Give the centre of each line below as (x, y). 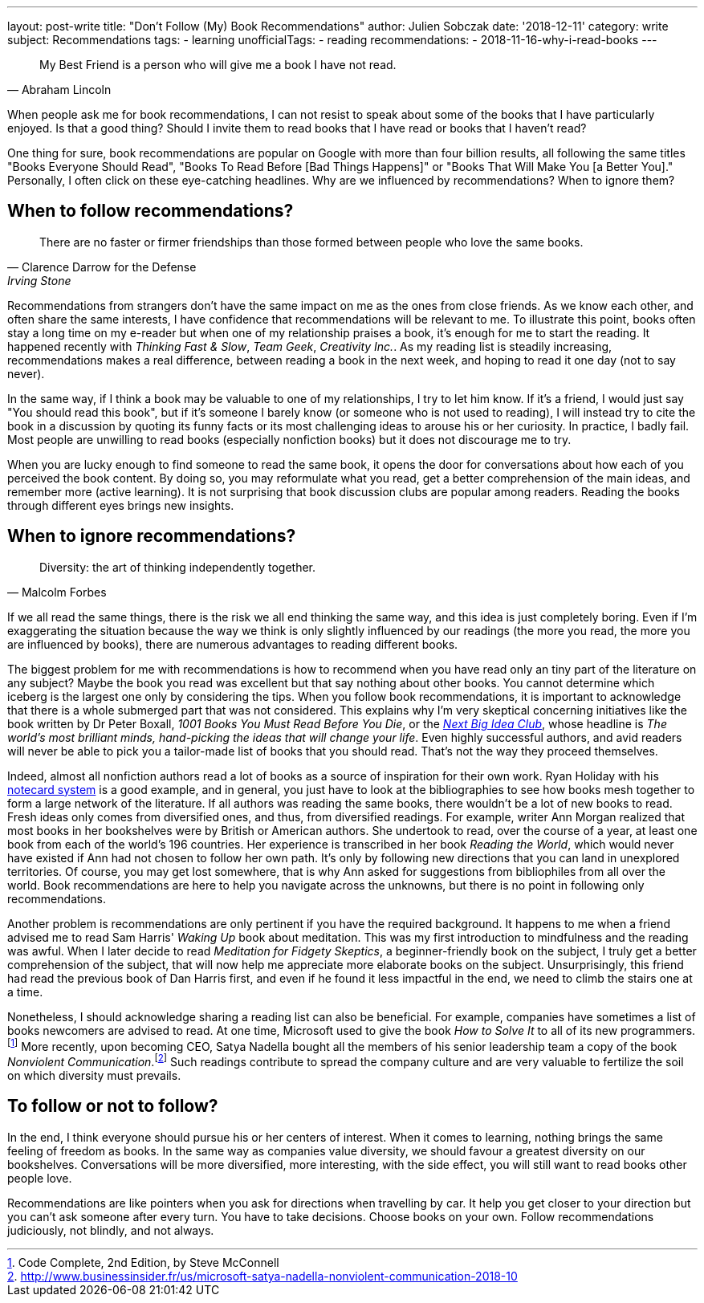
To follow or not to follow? (113, 1106)
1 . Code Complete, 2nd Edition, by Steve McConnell (143, 1262)
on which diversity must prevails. (94, 1075)
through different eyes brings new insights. (121, 505)
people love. (40, 1178)
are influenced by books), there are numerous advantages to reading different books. (233, 644)
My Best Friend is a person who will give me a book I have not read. (218, 65)
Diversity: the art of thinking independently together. (178, 567)
